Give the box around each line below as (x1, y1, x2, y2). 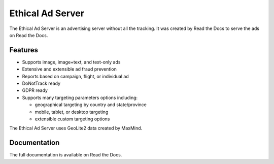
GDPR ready (22, 87, 48, 93)
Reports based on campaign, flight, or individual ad (22, 73, 129, 79)
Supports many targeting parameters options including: (22, 94, 138, 101)
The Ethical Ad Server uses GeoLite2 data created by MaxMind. (9, 125, 143, 132)
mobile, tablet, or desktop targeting (35, 109, 109, 115)
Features (9, 46, 38, 54)
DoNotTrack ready (22, 80, 61, 86)
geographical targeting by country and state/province (35, 102, 147, 108)
